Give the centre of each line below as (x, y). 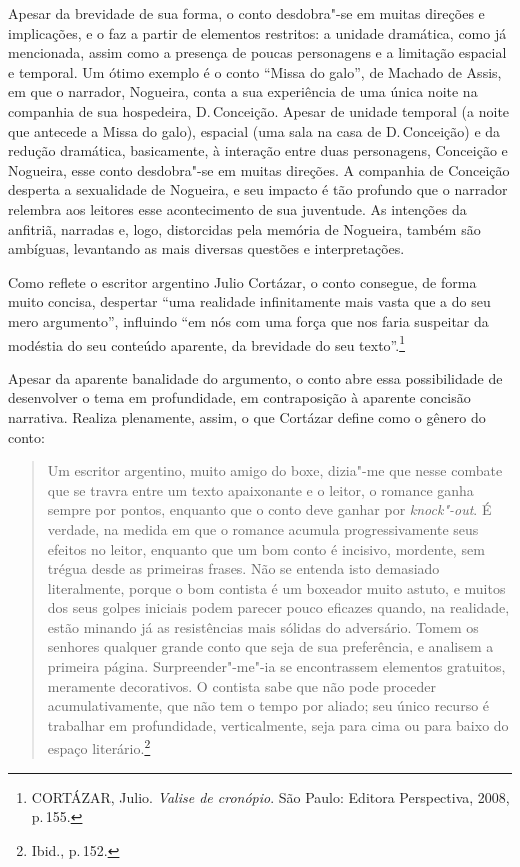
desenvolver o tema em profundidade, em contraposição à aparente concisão (239, 397)
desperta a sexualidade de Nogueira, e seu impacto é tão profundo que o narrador (258, 189)
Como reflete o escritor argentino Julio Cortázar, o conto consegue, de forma (242, 281)
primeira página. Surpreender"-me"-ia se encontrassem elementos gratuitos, (276, 666)
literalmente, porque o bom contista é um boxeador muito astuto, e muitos (276, 587)
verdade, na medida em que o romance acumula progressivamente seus (263, 528)
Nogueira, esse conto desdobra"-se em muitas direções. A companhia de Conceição (259, 169)
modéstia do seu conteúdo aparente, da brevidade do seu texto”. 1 (206, 343)
